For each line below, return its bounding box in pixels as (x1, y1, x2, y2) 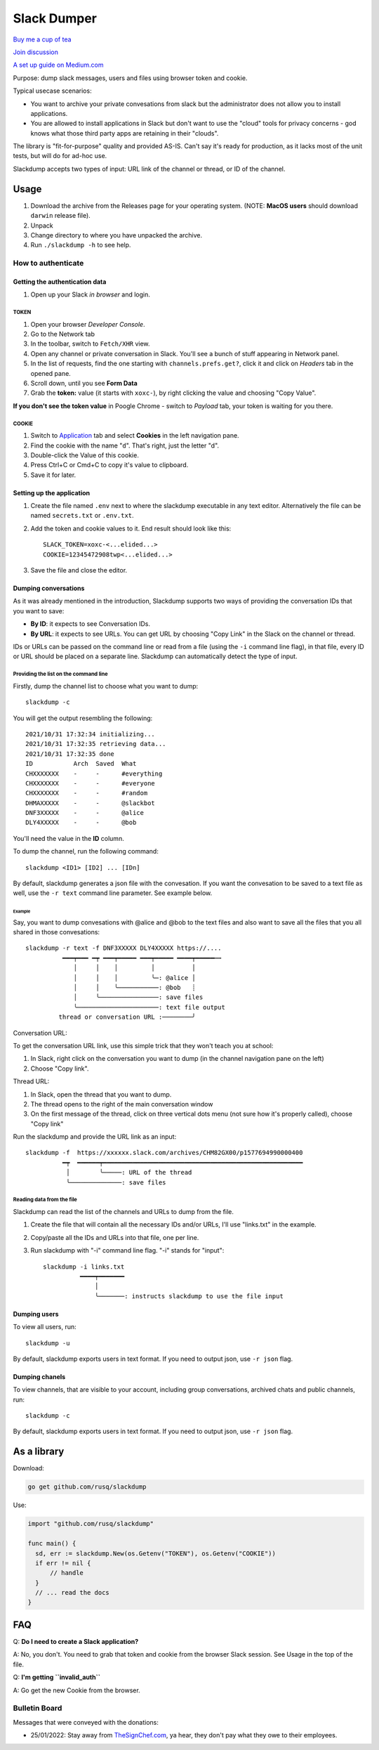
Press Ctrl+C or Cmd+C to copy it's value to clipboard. (30, 461, 189, 469)
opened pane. (30, 369, 72, 377)
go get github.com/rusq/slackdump (27, 1483, 147, 1491)
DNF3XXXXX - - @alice (25, 809, 144, 817)
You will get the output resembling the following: (13, 714, 153, 722)
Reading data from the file (13, 1196, 77, 1203)
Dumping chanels (13, 1372, 66, 1380)
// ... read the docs (35, 1588, 110, 1597)
